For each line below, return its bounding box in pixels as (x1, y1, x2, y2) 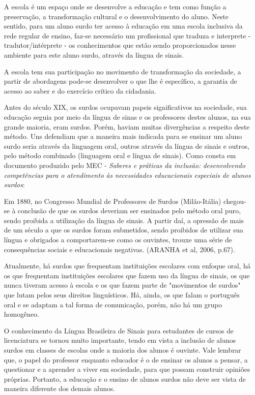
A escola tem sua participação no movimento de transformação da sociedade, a (4, 66, 241, 76)
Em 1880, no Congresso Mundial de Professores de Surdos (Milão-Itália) (4, 196, 222, 206)
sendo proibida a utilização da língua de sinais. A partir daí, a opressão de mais (4, 215, 244, 225)
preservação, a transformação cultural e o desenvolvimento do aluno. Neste (4, 11, 229, 21)
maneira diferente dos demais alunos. (4, 383, 115, 394)
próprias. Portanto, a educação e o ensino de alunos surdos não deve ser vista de (4, 373, 246, 384)
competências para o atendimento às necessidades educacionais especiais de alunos (4, 169, 251, 180)
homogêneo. (4, 309, 39, 319)
